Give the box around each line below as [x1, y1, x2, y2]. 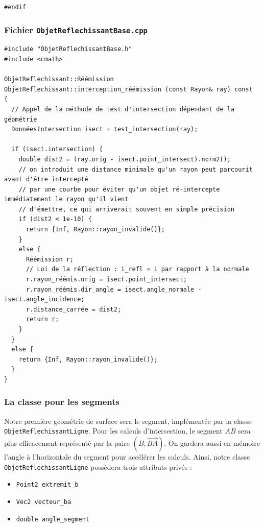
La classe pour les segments [4, 395, 120, 408]
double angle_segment [16, 515, 89, 523]
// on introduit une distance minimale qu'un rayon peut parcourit [18, 165, 253, 173]
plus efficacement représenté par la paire [4, 438, 130, 448]
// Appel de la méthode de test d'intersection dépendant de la [11, 105, 235, 113]
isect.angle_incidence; [4, 296, 85, 303]
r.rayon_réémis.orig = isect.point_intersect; [26, 276, 187, 283]
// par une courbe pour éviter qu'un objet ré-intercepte [18, 185, 220, 193]
